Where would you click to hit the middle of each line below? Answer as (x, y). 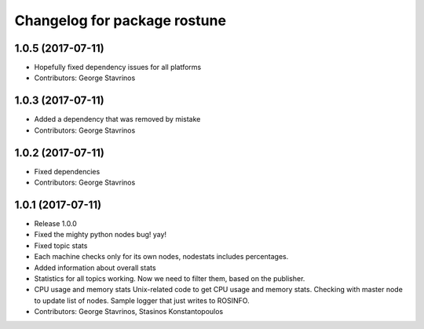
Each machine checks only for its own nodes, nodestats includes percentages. (161, 257)
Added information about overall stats (95, 268)
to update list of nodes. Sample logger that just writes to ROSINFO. (142, 300)
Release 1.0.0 (56, 223)
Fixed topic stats (61, 245)
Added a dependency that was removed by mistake (117, 119)
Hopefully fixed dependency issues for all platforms (118, 68)
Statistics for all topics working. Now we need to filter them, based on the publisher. (170, 278)
